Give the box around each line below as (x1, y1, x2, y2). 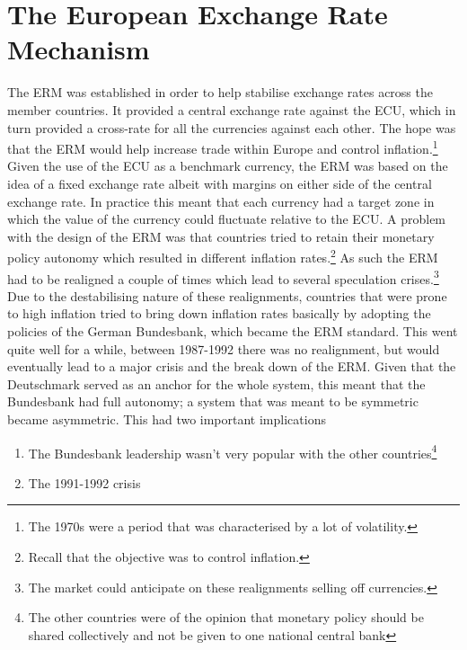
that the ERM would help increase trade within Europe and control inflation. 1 (7, 137, 438, 157)
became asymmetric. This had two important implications (7, 409, 326, 428)
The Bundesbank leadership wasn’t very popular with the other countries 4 (28, 441, 437, 462)
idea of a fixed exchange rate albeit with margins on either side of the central (7, 174, 432, 192)
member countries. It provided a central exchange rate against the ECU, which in (7, 100, 456, 119)
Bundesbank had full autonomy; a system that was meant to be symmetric (7, 392, 419, 411)
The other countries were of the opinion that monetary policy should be (28, 608, 424, 627)
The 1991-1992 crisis (28, 473, 141, 492)
